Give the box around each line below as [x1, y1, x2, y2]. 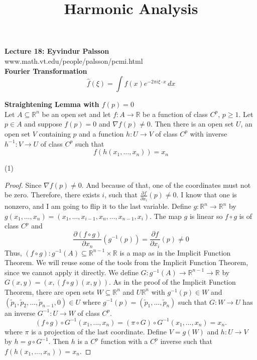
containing [39, 128, 71, 139]
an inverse [5, 307, 36, 318]
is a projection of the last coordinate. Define [31, 326, 167, 336]
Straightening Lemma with [5, 99, 99, 109]
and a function [79, 128, 124, 139]
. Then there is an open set [150, 118, 234, 129]
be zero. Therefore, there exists [5, 189, 100, 200]
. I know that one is [176, 189, 237, 200]
